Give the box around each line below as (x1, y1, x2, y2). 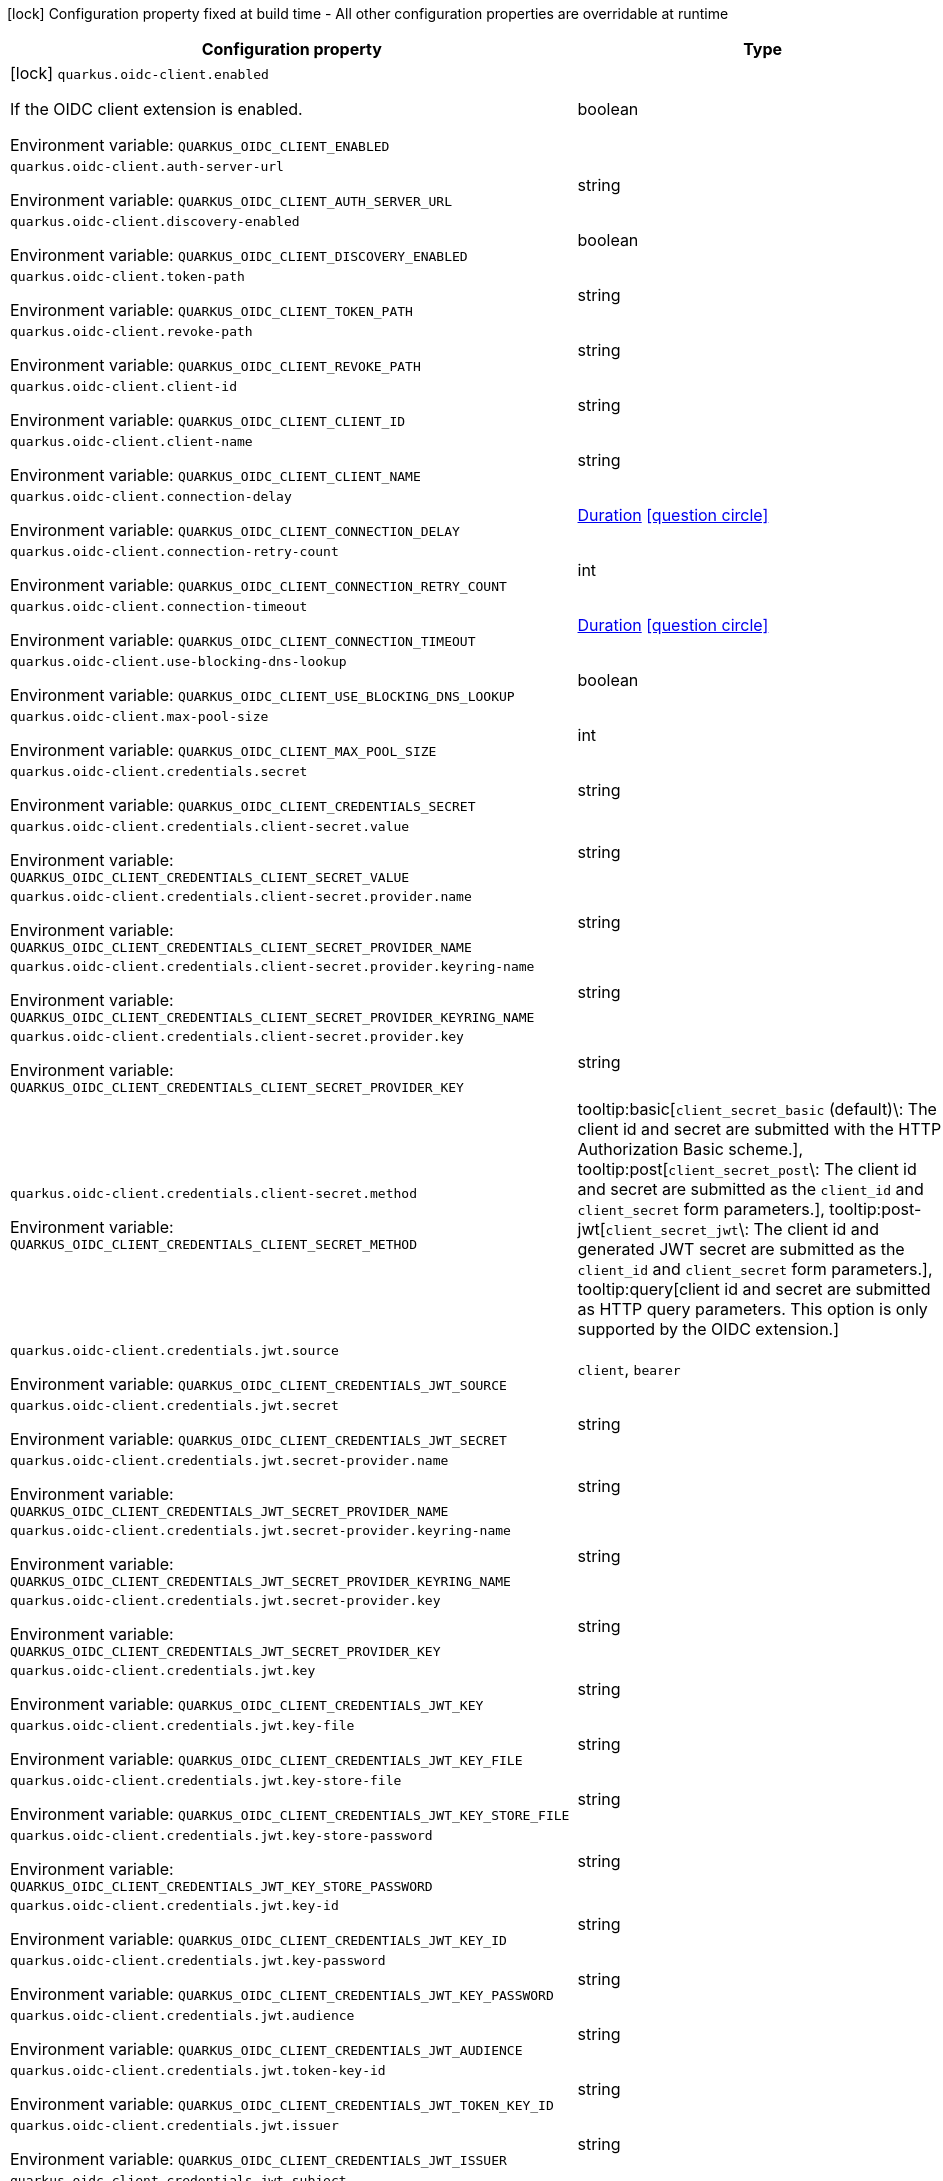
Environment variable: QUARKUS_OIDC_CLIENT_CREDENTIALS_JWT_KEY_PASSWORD (10, 1984, 554, 2004)
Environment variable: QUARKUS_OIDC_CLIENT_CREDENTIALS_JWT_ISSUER (10, 2149, 507, 2169)
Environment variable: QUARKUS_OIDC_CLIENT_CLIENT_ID (10, 410, 406, 430)
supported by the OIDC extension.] (577, 1319, 840, 1339)
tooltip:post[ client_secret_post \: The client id (577, 1159, 917, 1179)
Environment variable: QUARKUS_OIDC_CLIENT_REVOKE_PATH (10, 355, 421, 375)
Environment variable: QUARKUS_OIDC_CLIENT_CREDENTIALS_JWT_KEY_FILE (10, 1749, 523, 1769)
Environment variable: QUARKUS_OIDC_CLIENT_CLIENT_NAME (10, 465, 421, 485)
